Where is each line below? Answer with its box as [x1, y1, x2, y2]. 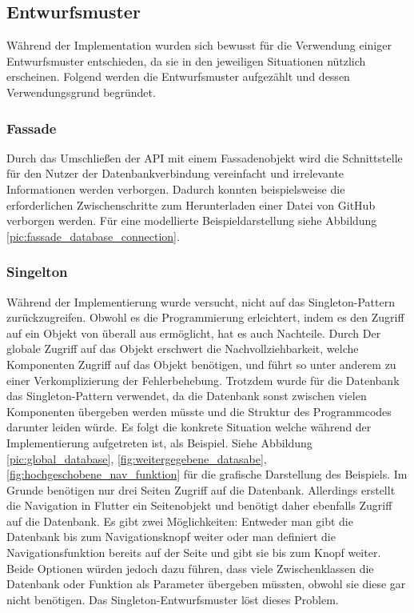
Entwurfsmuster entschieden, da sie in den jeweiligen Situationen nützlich [6, 52, 366, 69]
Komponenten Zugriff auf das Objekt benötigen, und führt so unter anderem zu [6, 355, 396, 372]
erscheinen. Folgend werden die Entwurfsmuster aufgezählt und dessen [6, 68, 350, 85]
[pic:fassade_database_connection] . [6, 227, 180, 244]
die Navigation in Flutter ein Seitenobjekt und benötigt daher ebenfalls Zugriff [6, 497, 392, 514]
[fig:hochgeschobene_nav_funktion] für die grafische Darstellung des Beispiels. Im [6, 466, 408, 483]
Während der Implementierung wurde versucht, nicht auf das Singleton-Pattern [6, 293, 395, 310]
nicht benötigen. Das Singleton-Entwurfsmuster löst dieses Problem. [6, 591, 339, 607]
